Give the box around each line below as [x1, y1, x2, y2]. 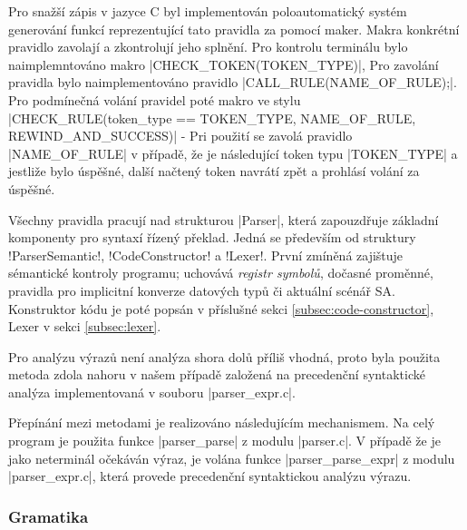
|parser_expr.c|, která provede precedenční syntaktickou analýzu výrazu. [8, 466, 412, 486]
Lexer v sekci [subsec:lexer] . [8, 317, 161, 336]
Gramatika [8, 505, 89, 527]
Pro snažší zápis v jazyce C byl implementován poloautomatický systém [8, 2, 407, 20]
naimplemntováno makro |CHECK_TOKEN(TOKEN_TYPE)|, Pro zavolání [8, 54, 439, 74]
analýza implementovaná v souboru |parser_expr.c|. [8, 382, 296, 401]
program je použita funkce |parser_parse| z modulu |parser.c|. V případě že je [8, 431, 441, 450]
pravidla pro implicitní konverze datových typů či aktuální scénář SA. [8, 280, 395, 299]
